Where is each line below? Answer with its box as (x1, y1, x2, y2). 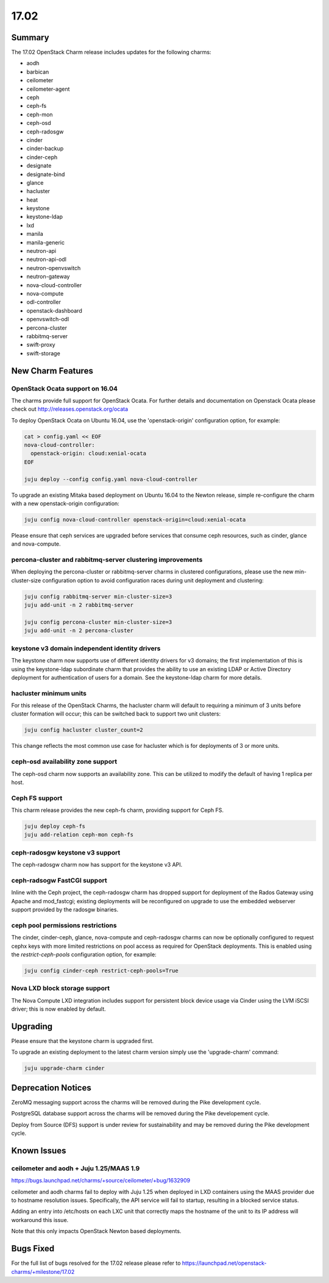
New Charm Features (11, 366, 94, 376)
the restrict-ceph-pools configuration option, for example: (11, 951, 157, 958)
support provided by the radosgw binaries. (11, 906, 119, 914)
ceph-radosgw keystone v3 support (11, 848, 121, 856)
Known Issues (11, 1145, 66, 1156)
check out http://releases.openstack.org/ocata (11, 405, 129, 413)
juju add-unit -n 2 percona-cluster (24, 627, 134, 634)
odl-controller (26, 299, 61, 306)
